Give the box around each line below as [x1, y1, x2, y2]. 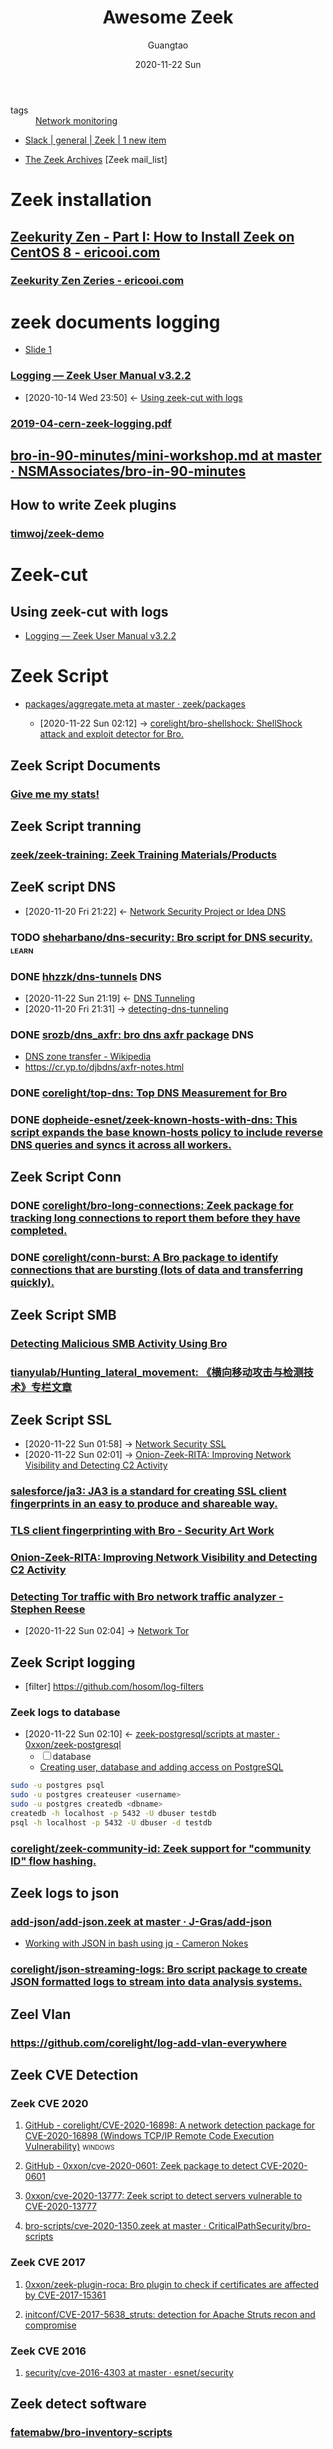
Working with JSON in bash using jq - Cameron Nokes [24, 1937, 249, 1950]
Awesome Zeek [102, 6, 234, 29]
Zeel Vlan [10, 2006, 72, 2023]
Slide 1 [24, 344, 52, 356]
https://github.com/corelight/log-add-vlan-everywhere [10, 2036, 288, 2050]
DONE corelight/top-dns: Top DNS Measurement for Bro [10, 1086, 288, 1100]
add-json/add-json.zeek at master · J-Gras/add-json [10, 1915, 272, 1929]
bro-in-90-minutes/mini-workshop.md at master [10, 447, 322, 464]
